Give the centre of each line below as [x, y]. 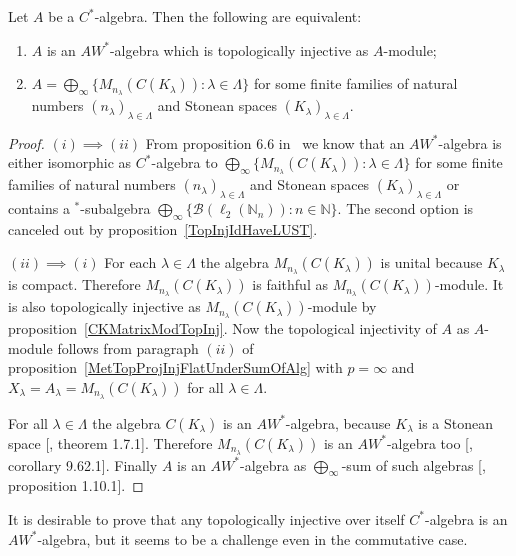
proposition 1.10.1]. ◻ [76, 485]
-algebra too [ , [429, 442]
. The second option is [405, 208]
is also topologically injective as [104, 306]
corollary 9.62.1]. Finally [83, 464]
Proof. [26, 142]
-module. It [469, 284]
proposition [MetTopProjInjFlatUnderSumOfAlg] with [175, 367]
